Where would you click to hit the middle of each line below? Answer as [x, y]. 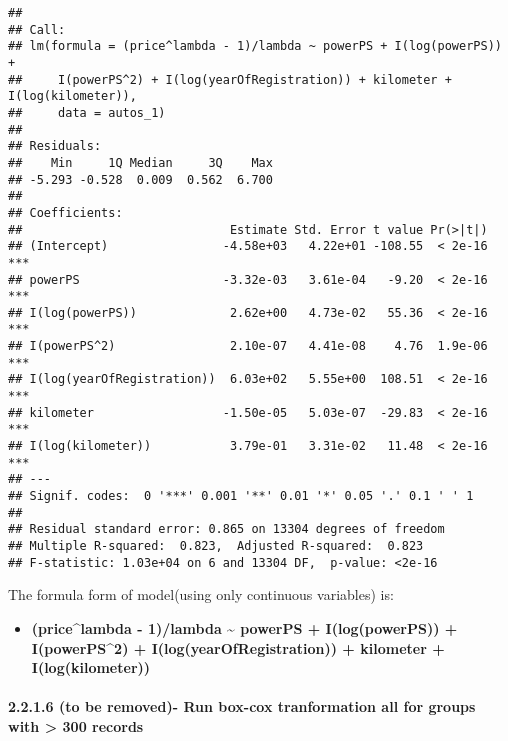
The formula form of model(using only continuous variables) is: [201, 594]
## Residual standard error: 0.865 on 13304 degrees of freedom [226, 529]
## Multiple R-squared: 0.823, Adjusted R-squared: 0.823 [216, 546]
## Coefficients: [65, 212]
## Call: [37, 29]
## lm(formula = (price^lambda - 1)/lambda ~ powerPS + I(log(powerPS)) [255, 46]
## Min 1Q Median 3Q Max [140, 162]
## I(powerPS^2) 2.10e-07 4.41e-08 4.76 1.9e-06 [248, 346]
